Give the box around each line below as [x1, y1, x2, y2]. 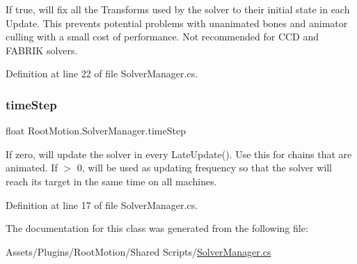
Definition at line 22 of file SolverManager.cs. [6, 66, 198, 81]
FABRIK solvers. [6, 42, 78, 57]
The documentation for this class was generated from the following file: [6, 221, 308, 235]
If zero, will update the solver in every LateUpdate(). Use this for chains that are [6, 146, 352, 161]
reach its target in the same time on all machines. [6, 173, 217, 188]
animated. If [6, 160, 58, 175]
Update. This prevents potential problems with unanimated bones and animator [6, 15, 348, 30]
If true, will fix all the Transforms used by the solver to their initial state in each [6, 2, 350, 16]
